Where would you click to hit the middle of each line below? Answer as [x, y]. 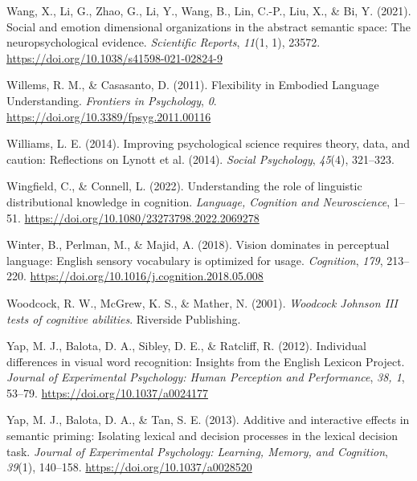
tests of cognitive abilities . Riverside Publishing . [124, 318]
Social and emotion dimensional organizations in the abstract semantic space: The [208, 26]
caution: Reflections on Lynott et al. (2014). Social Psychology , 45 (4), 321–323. [200, 159]
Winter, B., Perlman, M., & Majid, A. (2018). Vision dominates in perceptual [198, 245]
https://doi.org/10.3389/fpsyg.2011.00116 [109, 116]
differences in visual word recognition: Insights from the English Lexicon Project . [206, 361]
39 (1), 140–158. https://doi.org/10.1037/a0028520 [129, 467]
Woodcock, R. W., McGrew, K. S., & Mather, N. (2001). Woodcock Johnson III [202, 302]
